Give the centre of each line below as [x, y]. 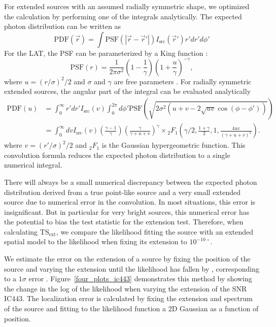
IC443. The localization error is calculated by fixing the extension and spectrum [128, 298]
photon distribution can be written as [63, 26]
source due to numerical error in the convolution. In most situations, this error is [130, 202]
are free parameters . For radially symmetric [183, 81]
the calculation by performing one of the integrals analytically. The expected [123, 16]
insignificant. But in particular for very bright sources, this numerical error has [127, 211]
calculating [21, 231]
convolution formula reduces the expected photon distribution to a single [117, 155]
